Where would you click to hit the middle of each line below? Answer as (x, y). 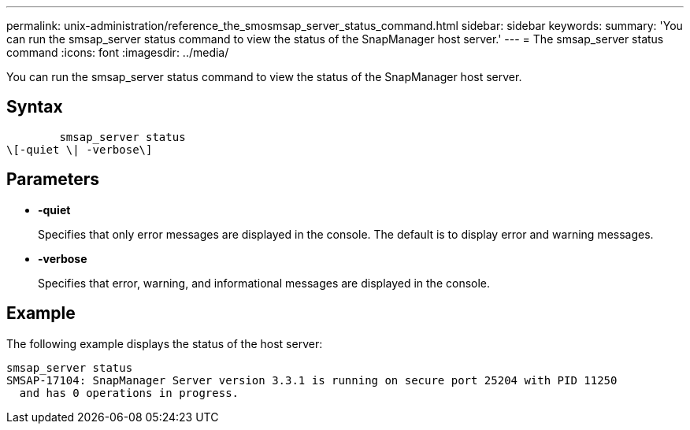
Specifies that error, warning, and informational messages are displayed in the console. (264, 283)
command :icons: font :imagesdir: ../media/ (118, 52)
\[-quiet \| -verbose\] (80, 149)
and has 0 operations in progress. (129, 393)
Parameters (53, 180)
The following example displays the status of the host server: (165, 343)
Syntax (35, 107)
